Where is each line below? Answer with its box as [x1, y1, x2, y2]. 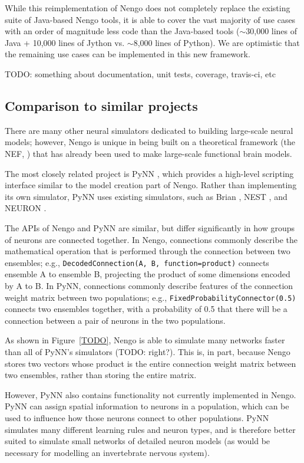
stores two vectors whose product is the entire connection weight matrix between [5, 357, 296, 369]
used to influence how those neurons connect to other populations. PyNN [5, 411, 269, 423]
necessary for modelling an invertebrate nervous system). [5, 446, 210, 458]
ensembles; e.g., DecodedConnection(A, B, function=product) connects [5, 256, 269, 268]
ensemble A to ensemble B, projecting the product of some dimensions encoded [5, 268, 290, 280]
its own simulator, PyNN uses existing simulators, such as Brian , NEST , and [5, 190, 288, 202]
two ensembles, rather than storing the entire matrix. [5, 369, 197, 381]
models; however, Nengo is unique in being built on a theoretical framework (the [5, 136, 296, 148]
